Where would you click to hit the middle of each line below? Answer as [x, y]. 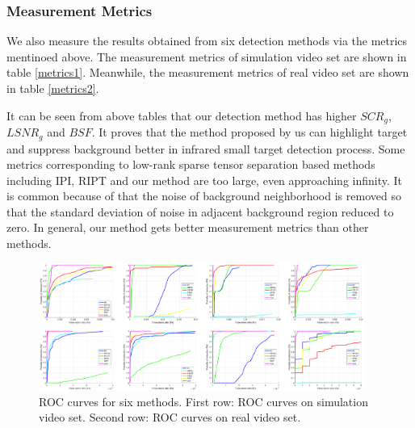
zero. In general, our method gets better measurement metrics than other [188, 227]
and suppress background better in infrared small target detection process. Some [206, 148]
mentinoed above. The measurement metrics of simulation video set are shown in [207, 56]
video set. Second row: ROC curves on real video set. [170, 417]
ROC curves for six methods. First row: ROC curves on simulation [203, 401]
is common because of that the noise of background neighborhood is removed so [204, 196]
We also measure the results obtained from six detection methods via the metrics [207, 41]
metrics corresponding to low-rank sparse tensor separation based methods [191, 164]
